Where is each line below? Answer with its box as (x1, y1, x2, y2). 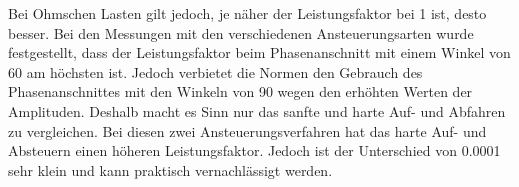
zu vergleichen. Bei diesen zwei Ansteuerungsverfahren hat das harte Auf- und (8, 120, 487, 141)
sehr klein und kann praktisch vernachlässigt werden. (8, 159, 333, 180)
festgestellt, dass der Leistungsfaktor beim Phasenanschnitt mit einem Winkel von (8, 42, 511, 63)
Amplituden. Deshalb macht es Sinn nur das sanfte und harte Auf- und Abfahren (8, 100, 506, 121)
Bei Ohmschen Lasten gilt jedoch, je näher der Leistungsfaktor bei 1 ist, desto (8, 3, 487, 23)
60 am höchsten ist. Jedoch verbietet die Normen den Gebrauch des (8, 61, 423, 82)
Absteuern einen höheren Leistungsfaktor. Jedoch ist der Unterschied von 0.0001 (8, 140, 501, 161)
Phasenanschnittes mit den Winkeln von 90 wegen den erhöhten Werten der (8, 81, 473, 102)
